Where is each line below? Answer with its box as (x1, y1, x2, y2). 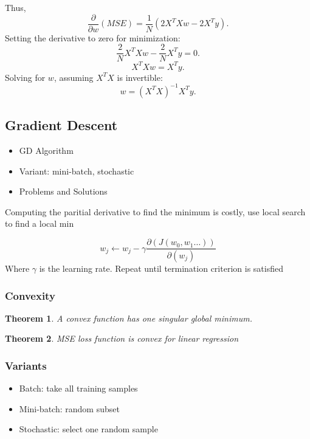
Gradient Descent (5, 116, 118, 134)
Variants (5, 358, 47, 373)
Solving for (5, 71, 46, 83)
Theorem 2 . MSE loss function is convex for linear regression (5, 332, 239, 345)
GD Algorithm (19, 144, 74, 157)
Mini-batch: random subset (19, 402, 120, 415)
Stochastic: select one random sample (19, 423, 158, 435)
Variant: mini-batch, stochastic (19, 164, 134, 177)
